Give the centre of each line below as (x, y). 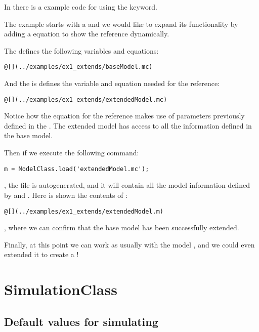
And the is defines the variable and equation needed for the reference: (112, 83)
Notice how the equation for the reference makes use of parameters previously (124, 116)
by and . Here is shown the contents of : (66, 195)
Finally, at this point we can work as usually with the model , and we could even (129, 244)
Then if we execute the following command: (72, 153)
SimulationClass (61, 289)
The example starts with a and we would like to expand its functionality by (121, 24)
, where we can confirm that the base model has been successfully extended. (122, 227)
